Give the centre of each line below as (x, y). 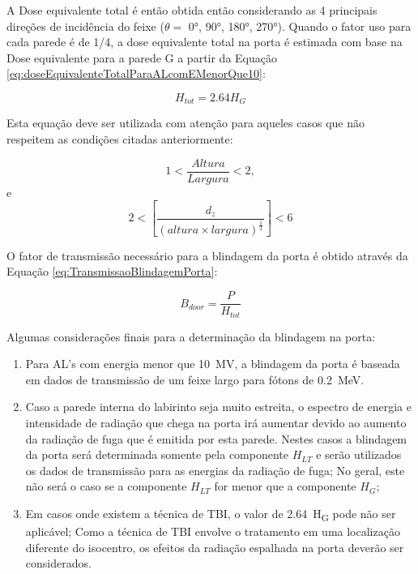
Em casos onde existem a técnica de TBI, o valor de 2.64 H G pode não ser (211, 514)
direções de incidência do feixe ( (85, 26)
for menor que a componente (285, 486)
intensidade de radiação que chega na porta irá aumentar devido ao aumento (216, 422)
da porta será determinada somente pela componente (157, 454)
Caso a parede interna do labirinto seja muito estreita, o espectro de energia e (218, 407)
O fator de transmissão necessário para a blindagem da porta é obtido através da (207, 255)
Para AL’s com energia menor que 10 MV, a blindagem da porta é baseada (213, 364)
